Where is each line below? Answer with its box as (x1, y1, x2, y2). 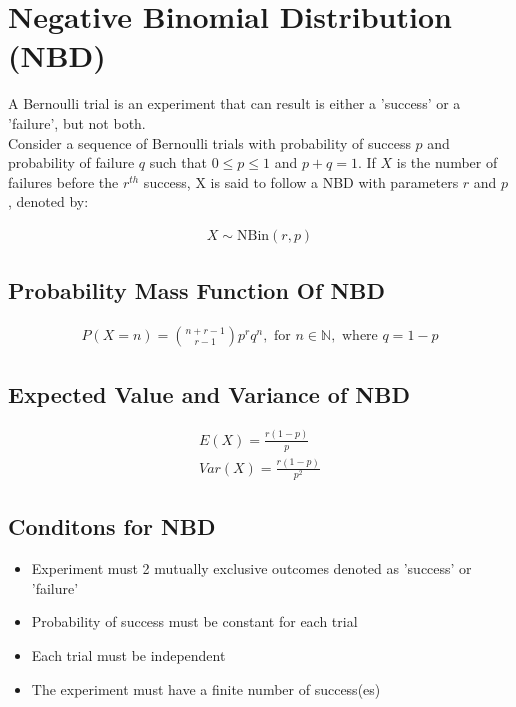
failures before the (8, 171, 119, 192)
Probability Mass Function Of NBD (8, 275, 386, 306)
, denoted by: (8, 191, 89, 212)
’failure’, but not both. (8, 112, 146, 133)
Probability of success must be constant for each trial (31, 611, 358, 632)
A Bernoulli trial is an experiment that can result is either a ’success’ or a (8, 93, 461, 114)
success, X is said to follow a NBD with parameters (143, 171, 459, 192)
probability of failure (8, 152, 135, 173)
